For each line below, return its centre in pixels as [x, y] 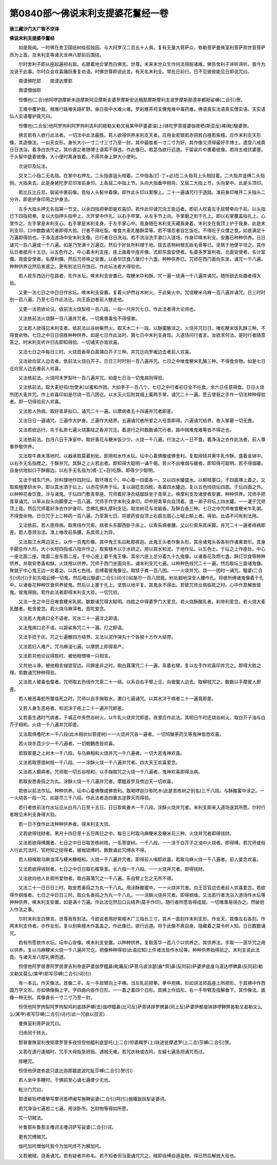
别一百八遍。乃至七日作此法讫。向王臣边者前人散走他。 [68, 299]
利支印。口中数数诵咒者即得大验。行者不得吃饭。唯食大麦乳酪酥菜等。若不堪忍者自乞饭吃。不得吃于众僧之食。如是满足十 [137, 230]
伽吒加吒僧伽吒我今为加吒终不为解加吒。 [61, 1146]
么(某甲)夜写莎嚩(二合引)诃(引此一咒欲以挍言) [57, 1014]
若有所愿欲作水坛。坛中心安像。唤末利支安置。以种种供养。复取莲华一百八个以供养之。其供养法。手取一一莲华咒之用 [142, 943]
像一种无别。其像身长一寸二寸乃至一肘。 [52, 997]
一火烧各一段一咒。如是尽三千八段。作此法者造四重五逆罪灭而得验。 [81, 798]
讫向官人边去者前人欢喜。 [36, 368]
